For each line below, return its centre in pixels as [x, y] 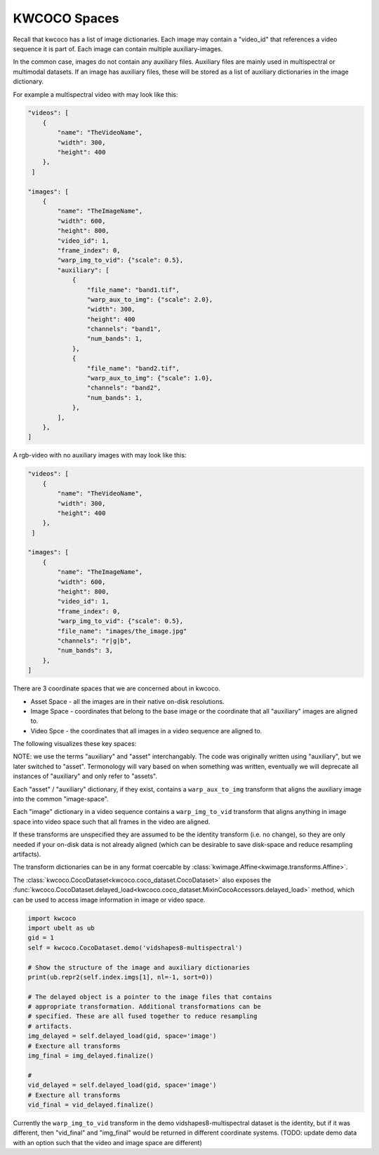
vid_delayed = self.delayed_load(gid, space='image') [122, 1085]
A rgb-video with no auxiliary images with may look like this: [100, 455]
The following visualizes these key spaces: [75, 744]
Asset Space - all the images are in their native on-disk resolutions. [127, 701]
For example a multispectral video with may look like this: [95, 94]
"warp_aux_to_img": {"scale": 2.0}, [150, 299]
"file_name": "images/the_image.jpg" [122, 631]
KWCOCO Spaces [66, 18]
